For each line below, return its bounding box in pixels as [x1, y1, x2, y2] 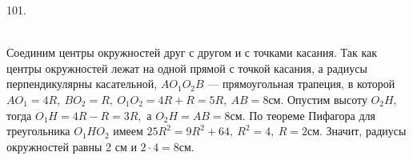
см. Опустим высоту [268, 90, 367, 107]
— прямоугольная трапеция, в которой [207, 75, 395, 92]
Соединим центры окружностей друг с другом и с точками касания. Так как [6, 44, 377, 61]
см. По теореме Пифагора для [230, 106, 375, 123]
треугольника [6, 122, 70, 139]
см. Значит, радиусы [307, 122, 407, 139]
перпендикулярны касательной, [6, 75, 158, 92]
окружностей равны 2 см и [6, 138, 137, 154]
